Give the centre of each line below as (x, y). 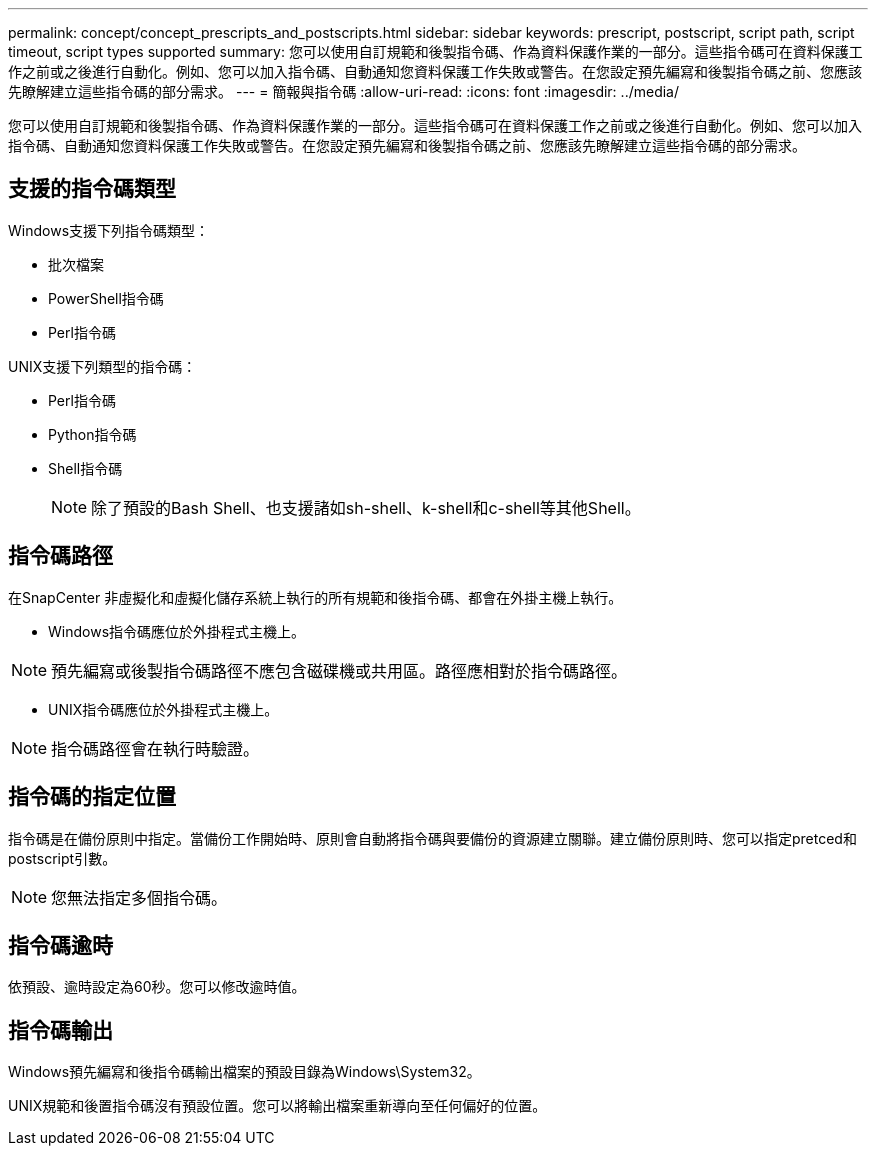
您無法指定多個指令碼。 (139, 897)
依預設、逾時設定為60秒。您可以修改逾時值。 (157, 987)
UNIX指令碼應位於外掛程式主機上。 (163, 709)
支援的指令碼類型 (92, 189)
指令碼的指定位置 (92, 797)
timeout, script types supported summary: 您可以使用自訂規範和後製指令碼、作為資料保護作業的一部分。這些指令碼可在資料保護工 (435, 51)
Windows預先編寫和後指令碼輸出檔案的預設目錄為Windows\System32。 (244, 1072)
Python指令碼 (92, 434)
